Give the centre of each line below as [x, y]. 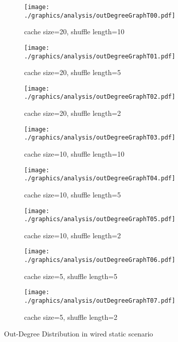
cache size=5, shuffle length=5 [71, 276]
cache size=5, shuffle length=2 [71, 317]
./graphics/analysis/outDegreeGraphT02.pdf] [100, 97]
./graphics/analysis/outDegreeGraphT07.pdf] [100, 301]
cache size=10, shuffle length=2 [73, 235]
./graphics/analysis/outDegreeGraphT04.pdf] [100, 179]
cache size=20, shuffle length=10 [74, 31]
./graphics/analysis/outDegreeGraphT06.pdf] [100, 260]
